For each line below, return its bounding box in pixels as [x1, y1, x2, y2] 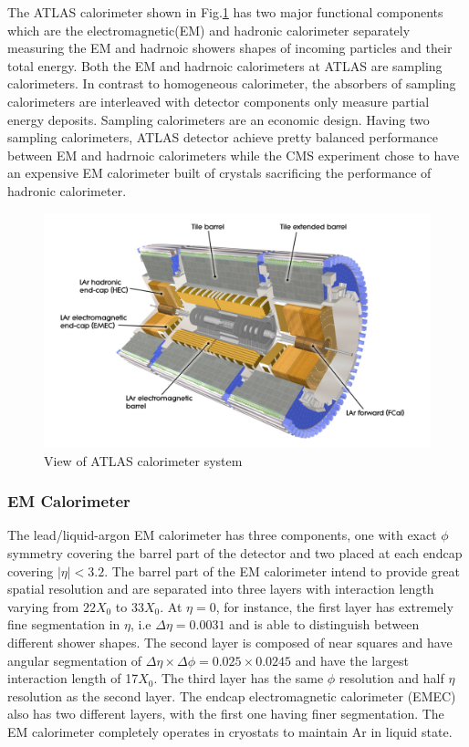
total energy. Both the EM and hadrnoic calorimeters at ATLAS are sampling [7, 56, 443, 75]
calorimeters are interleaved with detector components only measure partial [7, 91, 430, 110]
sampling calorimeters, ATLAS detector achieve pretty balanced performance [7, 128, 438, 147]
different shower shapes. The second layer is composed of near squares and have [7, 633, 453, 652]
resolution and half [339, 669, 444, 688]
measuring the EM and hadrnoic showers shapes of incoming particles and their [7, 38, 453, 57]
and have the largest [295, 650, 409, 669]
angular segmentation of [7, 650, 142, 669]
